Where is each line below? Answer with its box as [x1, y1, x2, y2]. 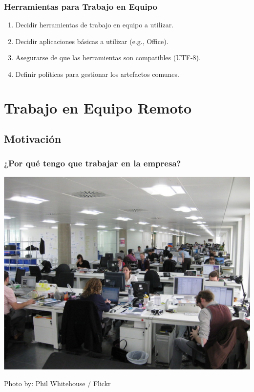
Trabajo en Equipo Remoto [4, 97, 192, 117]
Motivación [4, 131, 62, 146]
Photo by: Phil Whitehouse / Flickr [4, 378, 111, 389]
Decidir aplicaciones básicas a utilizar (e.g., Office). [15, 36, 169, 46]
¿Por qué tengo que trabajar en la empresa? [4, 157, 181, 169]
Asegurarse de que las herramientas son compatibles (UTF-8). [15, 52, 201, 63]
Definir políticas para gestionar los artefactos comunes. [15, 69, 179, 79]
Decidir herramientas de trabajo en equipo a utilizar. [15, 20, 174, 30]
